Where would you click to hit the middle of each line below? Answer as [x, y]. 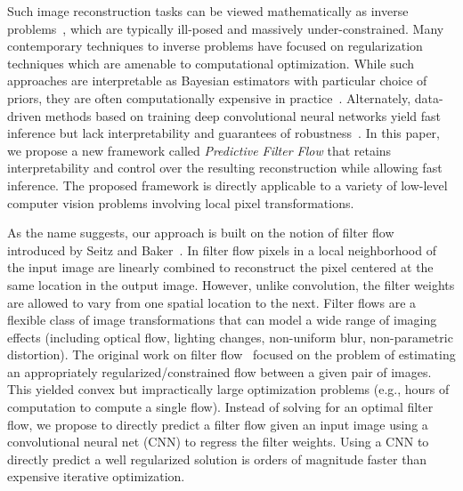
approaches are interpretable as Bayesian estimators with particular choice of [217, 80]
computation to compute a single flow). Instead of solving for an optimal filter [220, 407]
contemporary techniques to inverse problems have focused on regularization [215, 46]
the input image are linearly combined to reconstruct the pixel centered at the [220, 267]
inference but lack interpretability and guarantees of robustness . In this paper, [224, 133]
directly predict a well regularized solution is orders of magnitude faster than [217, 459]
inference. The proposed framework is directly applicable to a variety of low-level [227, 185]
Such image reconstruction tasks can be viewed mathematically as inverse [208, 11]
